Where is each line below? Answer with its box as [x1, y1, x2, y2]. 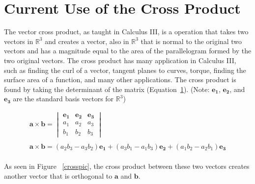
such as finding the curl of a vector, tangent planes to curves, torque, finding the [4, 65, 246, 75]
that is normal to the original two [141, 36, 242, 46]
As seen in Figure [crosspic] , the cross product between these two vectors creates [4, 161, 250, 171]
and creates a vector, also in [45, 36, 129, 46]
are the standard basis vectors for [13, 93, 114, 104]
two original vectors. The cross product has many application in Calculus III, [4, 55, 236, 65]
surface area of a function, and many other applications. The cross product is [4, 74, 236, 85]
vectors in [4, 36, 33, 46]
